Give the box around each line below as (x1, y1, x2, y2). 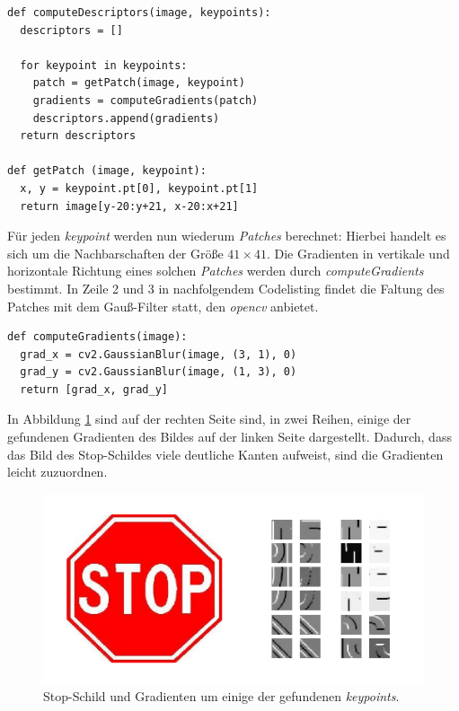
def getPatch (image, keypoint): (7, 164, 207, 178)
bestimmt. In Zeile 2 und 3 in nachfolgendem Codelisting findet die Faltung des (7, 278, 445, 297)
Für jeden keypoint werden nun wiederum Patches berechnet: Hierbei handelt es (7, 226, 446, 245)
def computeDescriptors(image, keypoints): (7, 6, 271, 19)
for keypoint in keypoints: (20, 58, 188, 72)
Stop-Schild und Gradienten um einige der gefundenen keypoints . (43, 687, 400, 706)
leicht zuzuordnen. (7, 462, 108, 481)
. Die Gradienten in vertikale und (266, 243, 450, 262)
